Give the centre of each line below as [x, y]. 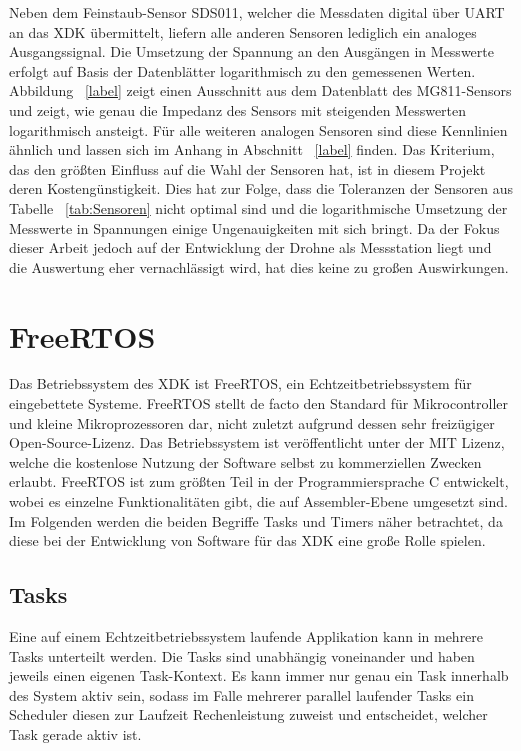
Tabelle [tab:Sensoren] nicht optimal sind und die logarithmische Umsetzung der [258, 207]
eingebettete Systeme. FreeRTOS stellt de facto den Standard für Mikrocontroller [258, 403]
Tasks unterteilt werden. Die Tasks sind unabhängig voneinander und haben [242, 655]
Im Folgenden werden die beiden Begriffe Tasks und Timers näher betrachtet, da [256, 520]
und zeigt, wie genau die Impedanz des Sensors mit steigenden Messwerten [238, 109]
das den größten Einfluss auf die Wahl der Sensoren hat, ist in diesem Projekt [247, 168]
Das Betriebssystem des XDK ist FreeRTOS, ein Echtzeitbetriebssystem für [240, 383]
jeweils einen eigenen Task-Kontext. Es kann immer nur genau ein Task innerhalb [259, 675]
